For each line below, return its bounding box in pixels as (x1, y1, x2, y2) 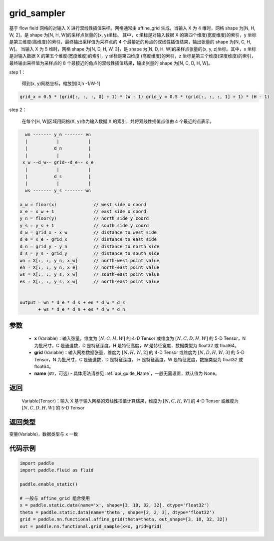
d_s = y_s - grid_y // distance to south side (19, 251, 160, 256)
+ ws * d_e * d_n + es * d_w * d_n (38, 307, 125, 312)
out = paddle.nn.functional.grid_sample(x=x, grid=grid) (19, 523, 162, 529)
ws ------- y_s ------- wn (25, 188, 91, 193)
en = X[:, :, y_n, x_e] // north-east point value (19, 265, 160, 270)
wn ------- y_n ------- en (25, 132, 91, 137)
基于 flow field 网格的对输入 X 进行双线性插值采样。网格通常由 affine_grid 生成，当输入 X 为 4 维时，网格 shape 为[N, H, (9, 25, 256, 31)
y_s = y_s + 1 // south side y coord (19, 223, 149, 228)
